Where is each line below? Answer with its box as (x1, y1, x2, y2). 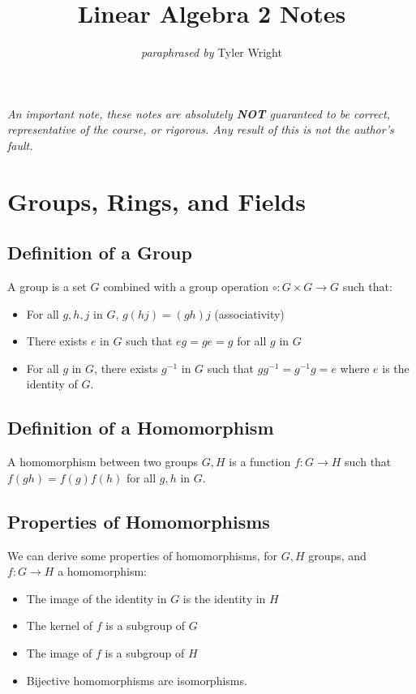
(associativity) (214, 305, 285, 322)
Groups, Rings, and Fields (7, 184, 306, 217)
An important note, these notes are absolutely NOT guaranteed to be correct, (7, 105, 391, 122)
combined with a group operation (103, 278, 269, 295)
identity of (26, 375, 78, 392)
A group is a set (7, 278, 87, 295)
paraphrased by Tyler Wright (141, 44, 282, 61)
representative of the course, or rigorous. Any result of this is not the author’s (7, 121, 394, 138)
